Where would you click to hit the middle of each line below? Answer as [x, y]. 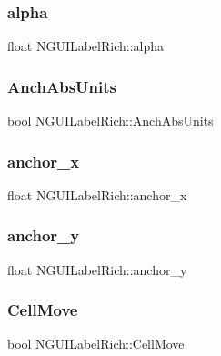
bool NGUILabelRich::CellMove [96, 344]
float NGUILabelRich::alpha [86, 46]
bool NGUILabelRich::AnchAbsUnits [110, 121]
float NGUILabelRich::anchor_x [97, 194]
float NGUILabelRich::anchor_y [97, 269]
